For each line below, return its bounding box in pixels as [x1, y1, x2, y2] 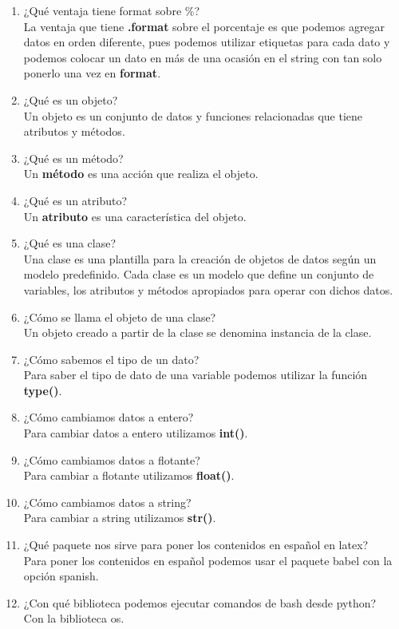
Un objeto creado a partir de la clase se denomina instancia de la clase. [23, 324, 372, 341]
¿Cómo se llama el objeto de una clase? [23, 308, 216, 325]
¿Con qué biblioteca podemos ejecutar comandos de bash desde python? [23, 594, 377, 611]
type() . [23, 382, 62, 398]
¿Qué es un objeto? [23, 91, 118, 108]
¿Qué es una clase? [23, 235, 117, 251]
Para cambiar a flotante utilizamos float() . [23, 467, 235, 484]
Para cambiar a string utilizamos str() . [23, 509, 216, 526]
